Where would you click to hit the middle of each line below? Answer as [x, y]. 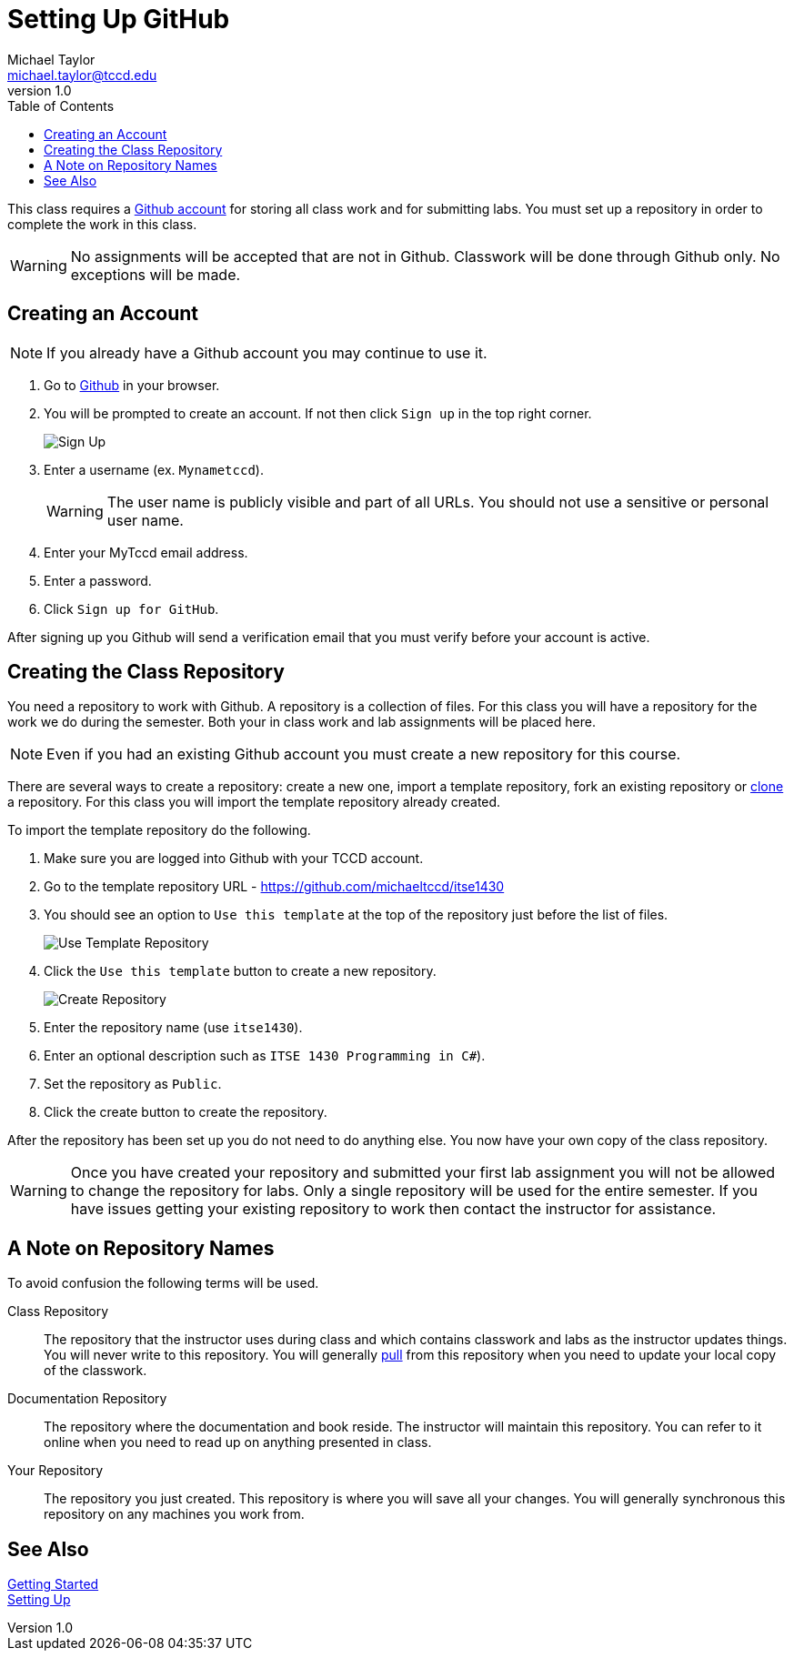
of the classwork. [95, 1371]
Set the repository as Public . [133, 1084]
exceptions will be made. [156, 274]
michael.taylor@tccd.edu [82, 75]
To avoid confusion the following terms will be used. [163, 1283]
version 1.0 [40, 90]
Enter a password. [98, 580]
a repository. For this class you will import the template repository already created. [254, 802]
